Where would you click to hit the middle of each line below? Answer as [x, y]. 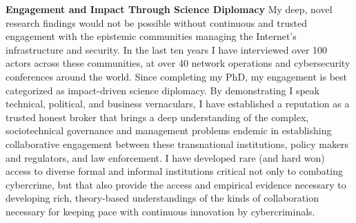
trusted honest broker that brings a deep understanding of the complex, [157, 117]
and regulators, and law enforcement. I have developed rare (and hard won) [165, 157]
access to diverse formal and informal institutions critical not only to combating [174, 171]
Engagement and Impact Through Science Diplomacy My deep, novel [169, 9]
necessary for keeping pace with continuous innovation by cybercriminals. [160, 211]
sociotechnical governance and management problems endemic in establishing [169, 130]
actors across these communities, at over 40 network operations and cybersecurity [178, 63]
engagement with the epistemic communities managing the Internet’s [151, 36]
